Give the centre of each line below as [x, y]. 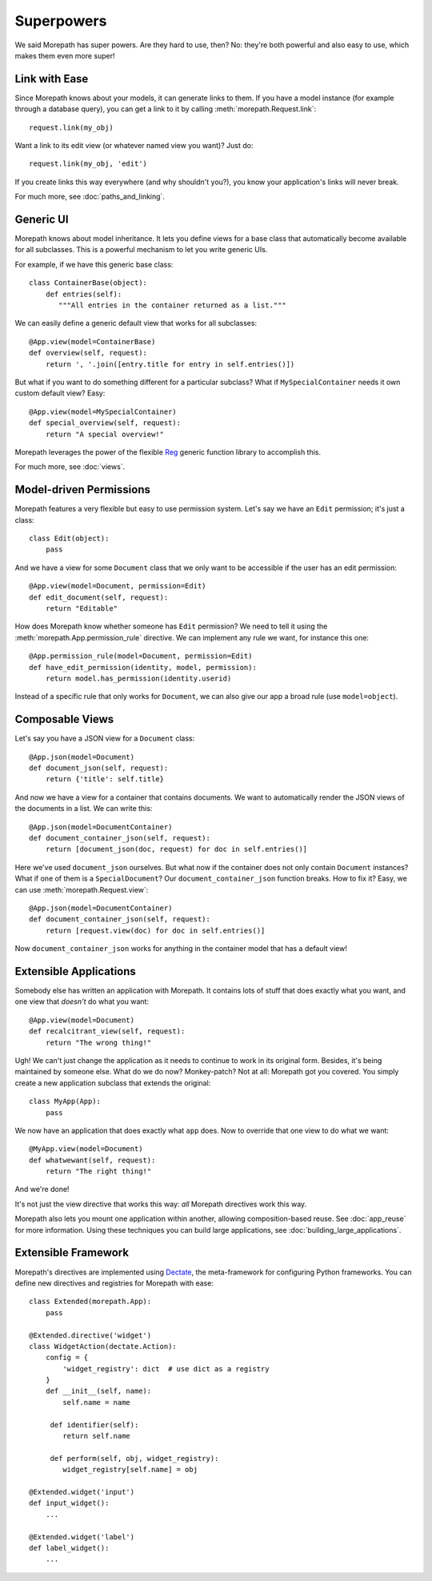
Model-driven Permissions [83, 490]
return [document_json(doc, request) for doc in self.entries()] [176, 849]
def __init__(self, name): [98, 1391]
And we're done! [42, 1190]
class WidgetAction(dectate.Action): [103, 1346]
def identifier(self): [94, 1425]
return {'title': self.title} [104, 779]
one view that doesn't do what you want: [82, 1001]
